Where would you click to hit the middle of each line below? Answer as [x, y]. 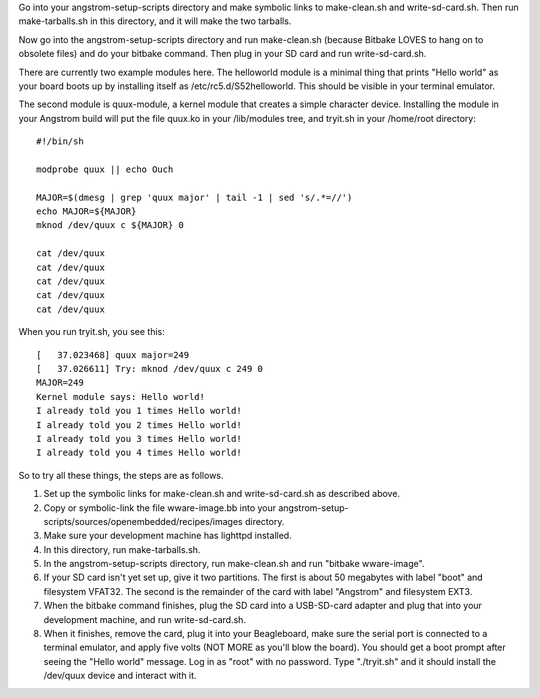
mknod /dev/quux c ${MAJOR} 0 [110, 225]
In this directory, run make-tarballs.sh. [122, 549]
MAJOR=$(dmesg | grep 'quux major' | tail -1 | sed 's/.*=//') [194, 197]
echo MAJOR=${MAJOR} [86, 211]
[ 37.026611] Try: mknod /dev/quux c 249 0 [150, 368]
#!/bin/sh [60, 141]
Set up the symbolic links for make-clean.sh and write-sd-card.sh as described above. [221, 494]
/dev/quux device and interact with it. [120, 676]
